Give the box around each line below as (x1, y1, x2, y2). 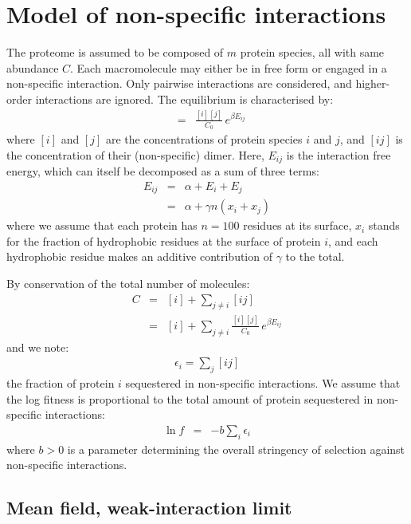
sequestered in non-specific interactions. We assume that (125, 375, 401, 391)
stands (368, 217, 400, 234)
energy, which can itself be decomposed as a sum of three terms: (6, 163, 319, 179)
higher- (355, 75, 390, 92)
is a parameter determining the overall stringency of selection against (67, 440, 405, 457)
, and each (327, 232, 378, 249)
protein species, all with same (240, 44, 385, 61)
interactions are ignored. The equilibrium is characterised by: (35, 90, 334, 107)
